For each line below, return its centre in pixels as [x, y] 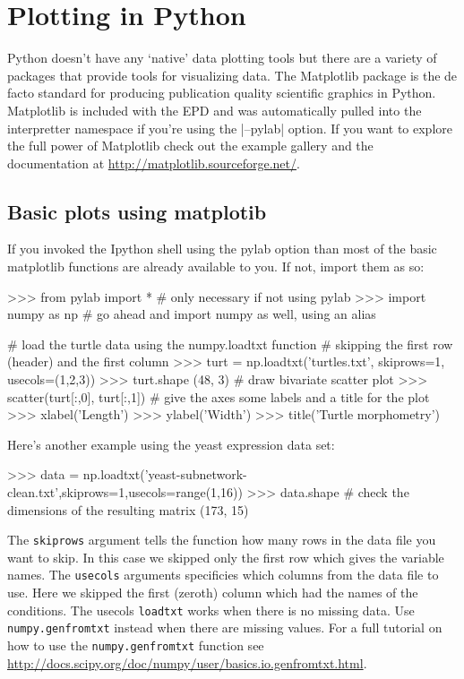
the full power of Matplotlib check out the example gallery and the [190, 146]
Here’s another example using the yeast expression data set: [171, 444]
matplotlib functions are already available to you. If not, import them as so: [216, 266]
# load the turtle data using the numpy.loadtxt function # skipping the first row [230, 344]
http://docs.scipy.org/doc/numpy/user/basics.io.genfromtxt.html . [187, 662]
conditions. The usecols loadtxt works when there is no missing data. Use [211, 610]
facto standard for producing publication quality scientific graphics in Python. [222, 93]
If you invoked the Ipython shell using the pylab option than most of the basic [222, 249]
